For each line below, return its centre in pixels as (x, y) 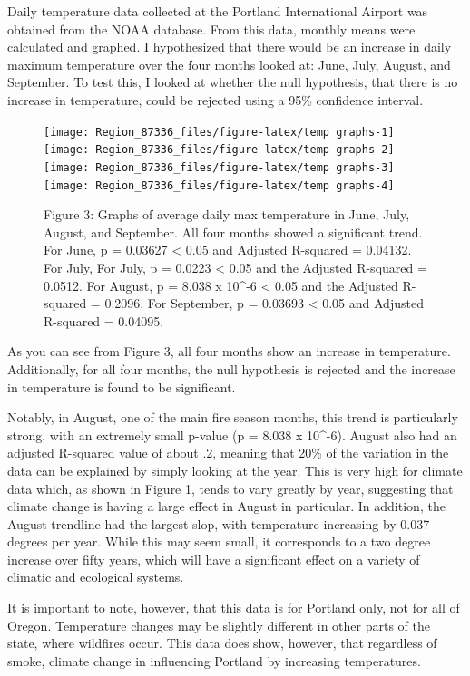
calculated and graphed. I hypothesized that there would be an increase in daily (230, 47)
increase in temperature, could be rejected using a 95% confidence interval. (215, 99)
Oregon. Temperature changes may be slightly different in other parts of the (219, 625)
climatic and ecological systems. (96, 577)
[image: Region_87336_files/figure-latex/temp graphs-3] (219, 167)
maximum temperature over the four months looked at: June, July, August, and (229, 64)
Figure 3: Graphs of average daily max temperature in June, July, (227, 214)
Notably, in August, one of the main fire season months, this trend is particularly (233, 417)
